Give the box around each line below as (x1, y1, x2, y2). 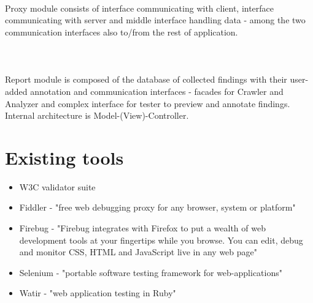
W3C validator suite (19, 180, 96, 193)
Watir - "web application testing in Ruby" (19, 286, 176, 299)
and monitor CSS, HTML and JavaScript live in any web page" (19, 245, 258, 258)
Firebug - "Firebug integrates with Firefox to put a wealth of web (19, 222, 266, 234)
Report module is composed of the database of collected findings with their (5, 73, 287, 86)
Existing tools (5, 144, 124, 170)
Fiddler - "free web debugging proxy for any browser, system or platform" (19, 201, 296, 214)
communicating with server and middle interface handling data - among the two (5, 13, 306, 26)
